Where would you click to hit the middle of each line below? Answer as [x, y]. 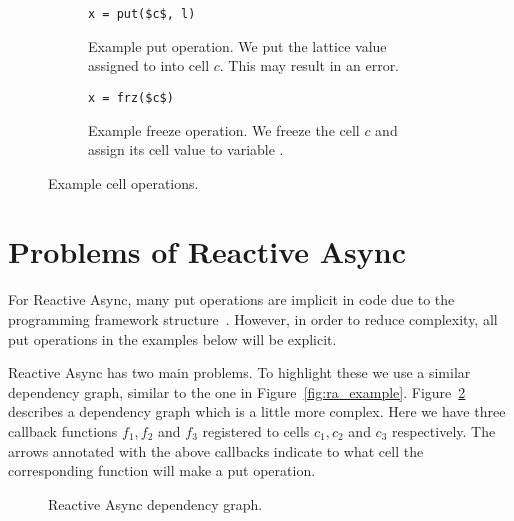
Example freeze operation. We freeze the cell [224, 129]
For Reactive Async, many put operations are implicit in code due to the [231, 299]
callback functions [63, 430]
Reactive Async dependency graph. [155, 503]
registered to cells [256, 430]
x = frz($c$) [131, 97]
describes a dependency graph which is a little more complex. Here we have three [257, 411]
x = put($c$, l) [142, 14]
